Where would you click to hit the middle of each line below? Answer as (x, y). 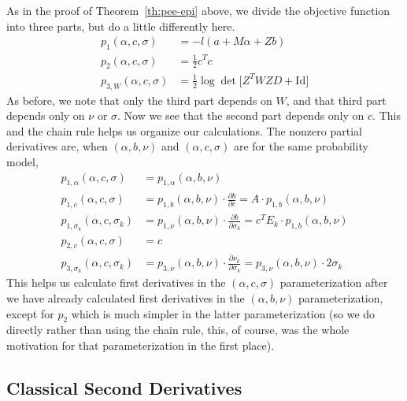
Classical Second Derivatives (124, 387)
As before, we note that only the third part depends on (139, 100)
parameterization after (334, 282)
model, (22, 162)
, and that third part (336, 100)
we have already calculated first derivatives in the (126, 297)
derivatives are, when (57, 146)
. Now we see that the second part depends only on (241, 115)
